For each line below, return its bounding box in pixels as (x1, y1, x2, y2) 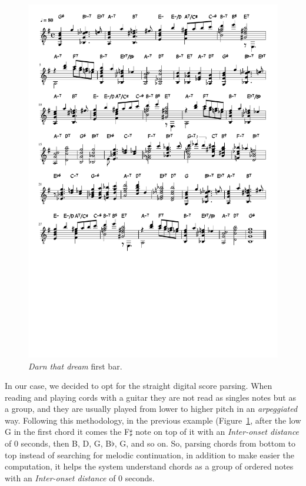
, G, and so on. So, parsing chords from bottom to (114, 437, 296, 450)
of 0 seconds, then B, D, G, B (5, 437, 112, 450)
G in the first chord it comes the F (5, 425, 130, 438)
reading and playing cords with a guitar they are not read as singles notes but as (5, 391, 296, 403)
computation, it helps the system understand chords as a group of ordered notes (5, 460, 294, 472)
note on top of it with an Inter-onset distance (135, 425, 300, 438)
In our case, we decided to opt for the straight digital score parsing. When (5, 380, 272, 392)
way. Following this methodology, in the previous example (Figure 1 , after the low (5, 414, 301, 426)
